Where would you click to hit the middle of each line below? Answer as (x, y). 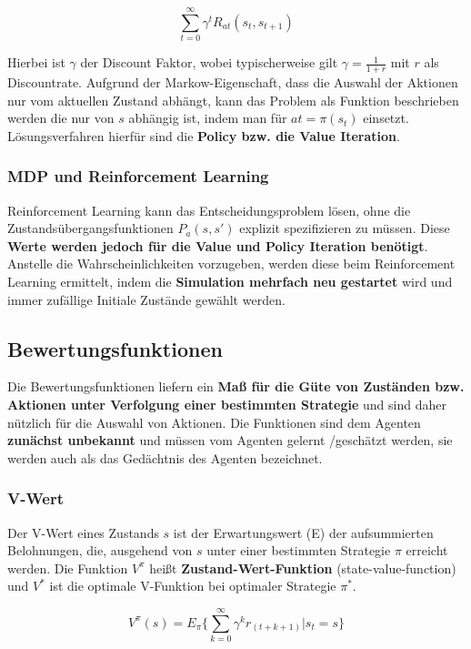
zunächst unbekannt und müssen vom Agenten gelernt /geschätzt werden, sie (230, 440)
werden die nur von (61, 118)
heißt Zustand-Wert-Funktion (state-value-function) (303, 568)
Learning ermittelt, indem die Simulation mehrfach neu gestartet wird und (230, 281)
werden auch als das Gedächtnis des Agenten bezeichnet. (165, 457)
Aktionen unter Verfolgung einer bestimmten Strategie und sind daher (227, 404)
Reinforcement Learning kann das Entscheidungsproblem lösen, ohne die (209, 210)
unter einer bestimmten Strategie (299, 550)
